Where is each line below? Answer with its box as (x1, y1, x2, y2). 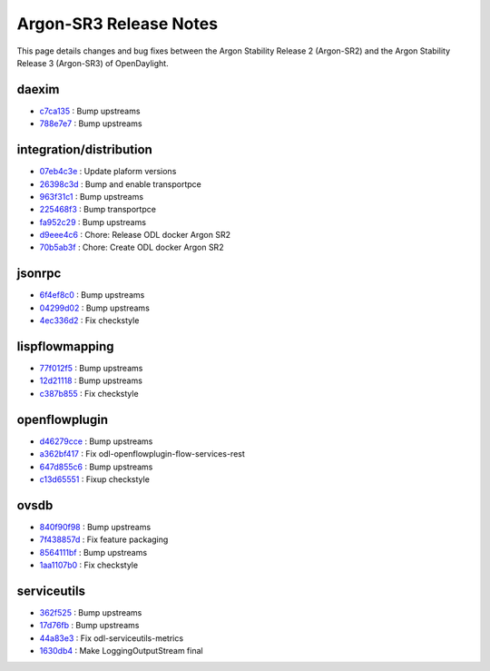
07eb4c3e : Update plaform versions (39, 166, 177, 177)
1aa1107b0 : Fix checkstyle (39, 559, 139, 571)
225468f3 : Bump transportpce (39, 204, 156, 215)
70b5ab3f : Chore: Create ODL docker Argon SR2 (39, 242, 224, 253)
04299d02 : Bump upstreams (39, 302, 150, 313)
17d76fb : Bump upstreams (39, 620, 140, 631)
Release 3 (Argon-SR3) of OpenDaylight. (16, 57, 169, 68)
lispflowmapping (16, 339, 114, 354)
